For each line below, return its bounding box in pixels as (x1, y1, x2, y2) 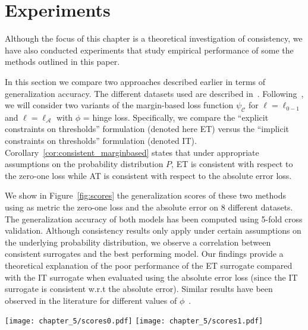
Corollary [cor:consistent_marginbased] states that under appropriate (5, 146, 259, 158)
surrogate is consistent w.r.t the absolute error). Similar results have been (5, 282, 273, 295)
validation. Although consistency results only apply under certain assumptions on (5, 224, 301, 237)
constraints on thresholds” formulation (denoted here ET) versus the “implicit (5, 122, 290, 135)
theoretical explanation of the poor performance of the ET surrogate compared (5, 259, 293, 272)
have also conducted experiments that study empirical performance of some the (5, 43, 294, 56)
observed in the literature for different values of (5, 294, 177, 306)
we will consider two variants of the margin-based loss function (5, 99, 234, 111)
